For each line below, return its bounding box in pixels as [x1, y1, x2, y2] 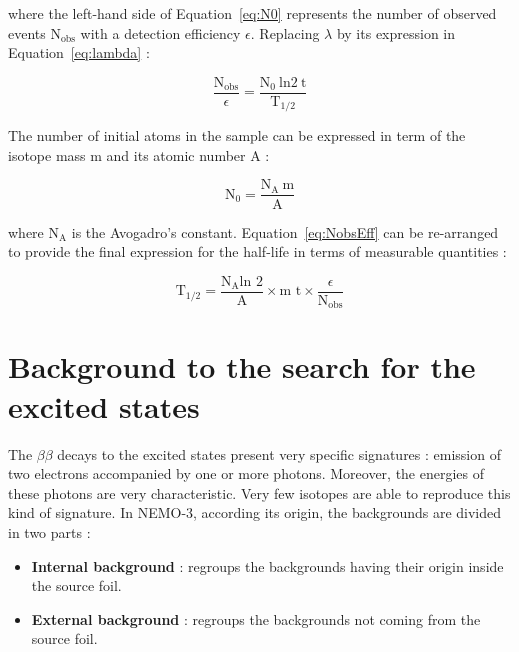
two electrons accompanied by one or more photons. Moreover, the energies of [8, 463, 485, 484]
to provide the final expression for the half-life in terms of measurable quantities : [8, 241, 507, 262]
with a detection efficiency [80, 22, 241, 43]
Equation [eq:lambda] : [8, 42, 150, 63]
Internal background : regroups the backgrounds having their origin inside [31, 555, 504, 576]
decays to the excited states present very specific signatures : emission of [57, 443, 501, 464]
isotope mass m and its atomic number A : [8, 144, 270, 165]
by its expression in [336, 22, 456, 43]
